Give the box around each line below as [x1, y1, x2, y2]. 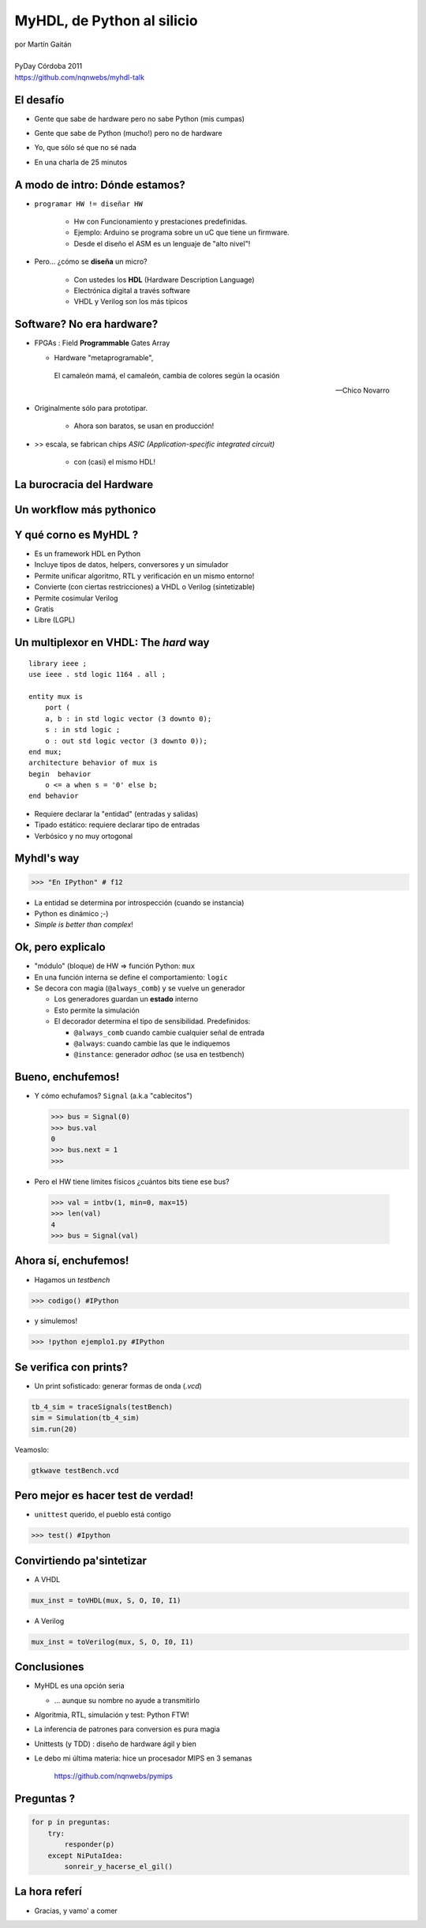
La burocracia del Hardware [14, 478, 154, 491]
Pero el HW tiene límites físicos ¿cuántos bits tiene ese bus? [34, 1177, 230, 1186]
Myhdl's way [14, 851, 80, 865]
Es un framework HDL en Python [34, 549, 141, 558]
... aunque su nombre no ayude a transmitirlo [54, 1695, 200, 1705]
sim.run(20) [31, 1424, 78, 1434]
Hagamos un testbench [34, 1275, 110, 1284]
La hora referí [14, 1885, 82, 1899]
